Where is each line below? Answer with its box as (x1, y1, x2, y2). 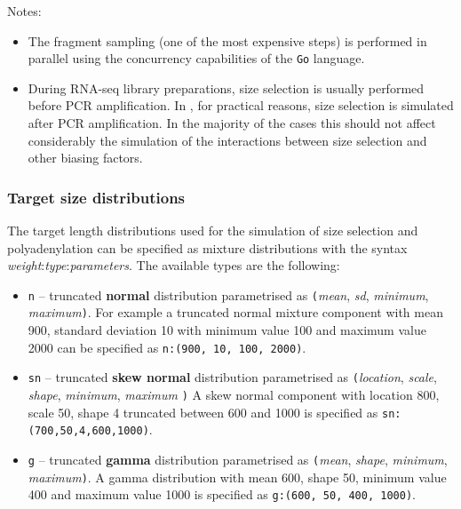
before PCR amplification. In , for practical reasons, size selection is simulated (28, 96, 454, 115)
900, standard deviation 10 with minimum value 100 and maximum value (28, 321, 426, 339)
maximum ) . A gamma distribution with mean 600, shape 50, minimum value (28, 467, 447, 486)
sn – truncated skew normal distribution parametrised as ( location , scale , (28, 368, 437, 386)
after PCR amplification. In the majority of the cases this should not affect (28, 114, 436, 132)
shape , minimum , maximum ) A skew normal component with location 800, (28, 386, 440, 404)
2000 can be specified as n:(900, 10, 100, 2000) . (28, 338, 306, 356)
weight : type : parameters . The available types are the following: (7, 256, 340, 274)
